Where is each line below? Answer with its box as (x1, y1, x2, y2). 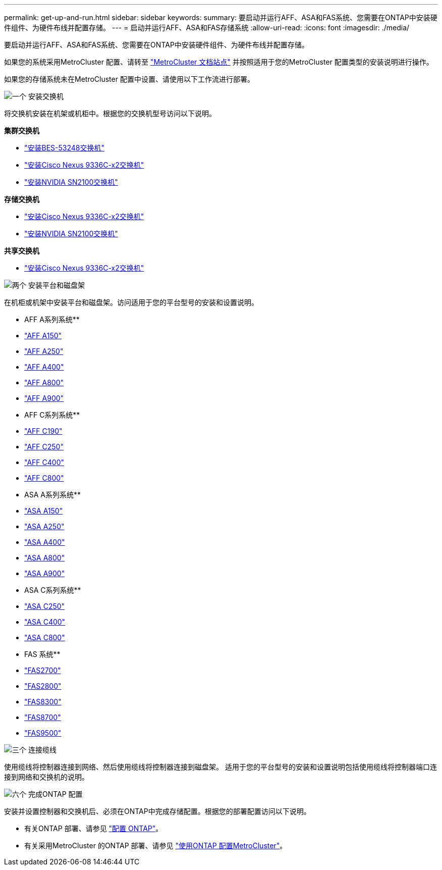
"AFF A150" (24, 331, 62, 340)
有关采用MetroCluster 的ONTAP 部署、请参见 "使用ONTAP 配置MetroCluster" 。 (24, 841, 287, 850)
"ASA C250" (24, 602, 65, 610)
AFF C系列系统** (24, 411, 80, 419)
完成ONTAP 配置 (28, 790, 83, 798)
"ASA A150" (24, 506, 63, 515)
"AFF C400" (24, 458, 64, 467)
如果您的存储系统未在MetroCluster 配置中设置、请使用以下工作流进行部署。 (4, 75, 254, 83)
